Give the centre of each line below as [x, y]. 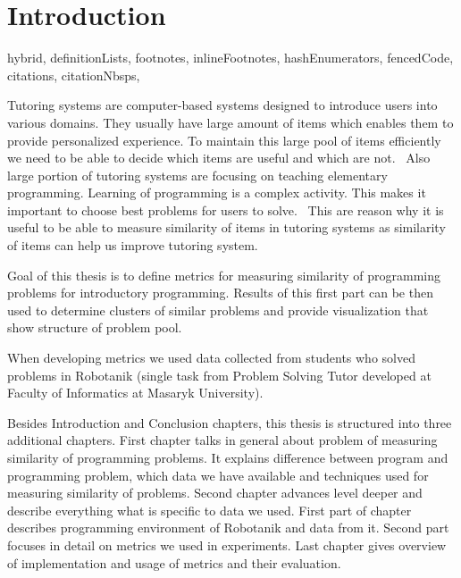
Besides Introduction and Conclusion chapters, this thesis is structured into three [230, 422]
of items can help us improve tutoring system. [133, 245]
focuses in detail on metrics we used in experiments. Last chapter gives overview [227, 544]
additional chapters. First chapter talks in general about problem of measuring [222, 440]
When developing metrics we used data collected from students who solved [211, 358]
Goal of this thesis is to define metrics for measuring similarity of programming [224, 275]
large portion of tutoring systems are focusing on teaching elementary [197, 175]
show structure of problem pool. [95, 327]
